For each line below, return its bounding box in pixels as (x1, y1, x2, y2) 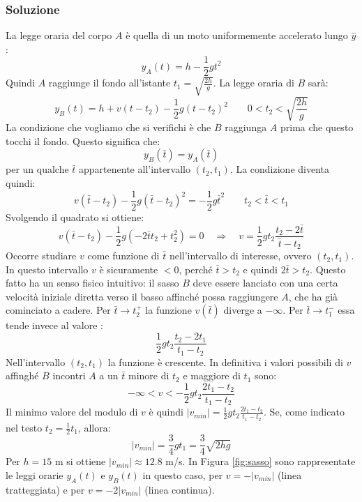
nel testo (6, 420, 43, 434)
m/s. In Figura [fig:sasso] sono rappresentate (165, 454, 356, 469)
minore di (128, 368, 169, 383)
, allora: (77, 420, 111, 434)
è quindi (149, 404, 183, 419)
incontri (52, 368, 86, 383)
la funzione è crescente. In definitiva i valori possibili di (107, 354, 343, 369)
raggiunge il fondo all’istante (48, 75, 171, 90)
